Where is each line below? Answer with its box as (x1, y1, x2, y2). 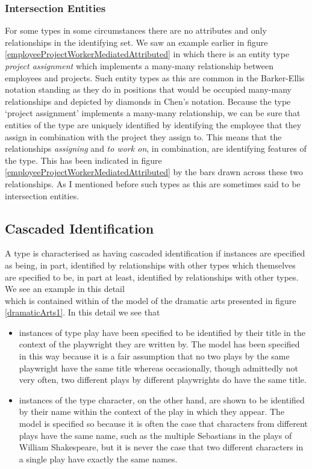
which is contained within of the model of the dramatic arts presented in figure (5, 294, 296, 306)
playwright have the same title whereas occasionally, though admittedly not (19, 361, 298, 374)
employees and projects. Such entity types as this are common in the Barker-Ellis (5, 71, 305, 84)
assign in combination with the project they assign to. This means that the (5, 130, 282, 143)
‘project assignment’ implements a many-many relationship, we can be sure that (5, 107, 301, 119)
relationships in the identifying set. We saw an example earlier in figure (5, 36, 268, 48)
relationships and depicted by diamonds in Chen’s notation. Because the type (5, 95, 291, 107)
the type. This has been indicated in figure (5, 154, 162, 166)
